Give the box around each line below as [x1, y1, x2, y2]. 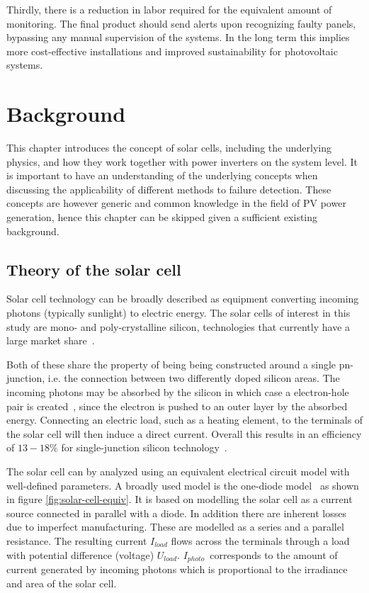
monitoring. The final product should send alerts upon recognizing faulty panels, [6, 16, 356, 30]
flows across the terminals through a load [171, 533, 350, 548]
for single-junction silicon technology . [61, 440, 227, 455]
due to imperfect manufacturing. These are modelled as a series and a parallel [6, 519, 344, 534]
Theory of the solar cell [6, 258, 181, 280]
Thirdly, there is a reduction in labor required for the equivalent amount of [6, 2, 332, 16]
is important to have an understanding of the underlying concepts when [6, 168, 318, 183]
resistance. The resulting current [6, 533, 147, 548]
